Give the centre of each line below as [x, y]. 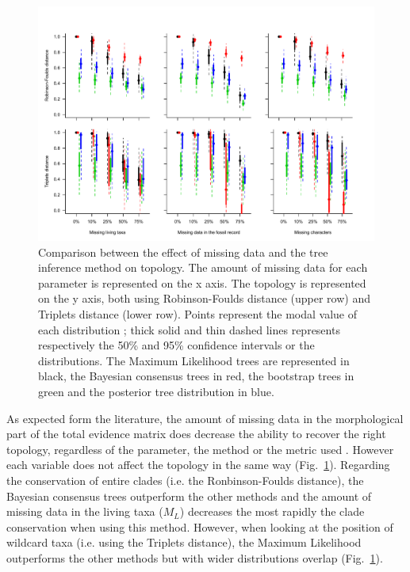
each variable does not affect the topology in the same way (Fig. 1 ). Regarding [198, 465]
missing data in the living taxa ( [85, 511]
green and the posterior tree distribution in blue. [156, 391]
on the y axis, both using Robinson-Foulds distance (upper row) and [204, 298]
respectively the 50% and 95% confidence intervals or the [176, 345]
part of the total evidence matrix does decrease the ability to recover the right [196, 434]
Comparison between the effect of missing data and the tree [183, 252]
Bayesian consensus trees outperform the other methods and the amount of [189, 496]
